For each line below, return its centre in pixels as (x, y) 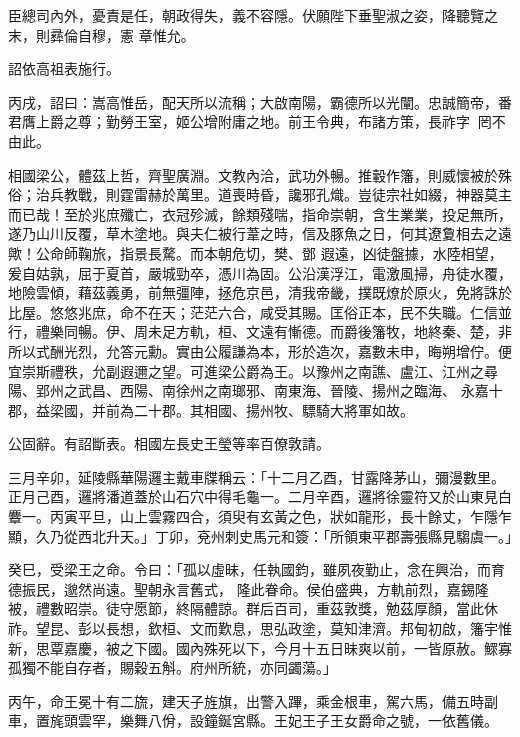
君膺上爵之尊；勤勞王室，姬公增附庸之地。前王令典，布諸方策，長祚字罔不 (257, 121)
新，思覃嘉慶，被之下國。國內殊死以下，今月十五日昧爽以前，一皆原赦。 (246, 647)
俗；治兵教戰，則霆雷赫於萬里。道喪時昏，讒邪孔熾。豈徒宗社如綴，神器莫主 (260, 194)
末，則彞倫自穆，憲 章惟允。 (101, 34)
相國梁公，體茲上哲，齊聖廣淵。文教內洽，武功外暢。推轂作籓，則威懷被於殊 (260, 174)
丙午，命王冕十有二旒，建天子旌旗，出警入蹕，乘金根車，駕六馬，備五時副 (253, 700)
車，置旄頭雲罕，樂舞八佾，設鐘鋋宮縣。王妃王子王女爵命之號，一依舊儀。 (253, 720)
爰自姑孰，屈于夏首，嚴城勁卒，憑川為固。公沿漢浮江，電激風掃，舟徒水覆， (260, 272)
